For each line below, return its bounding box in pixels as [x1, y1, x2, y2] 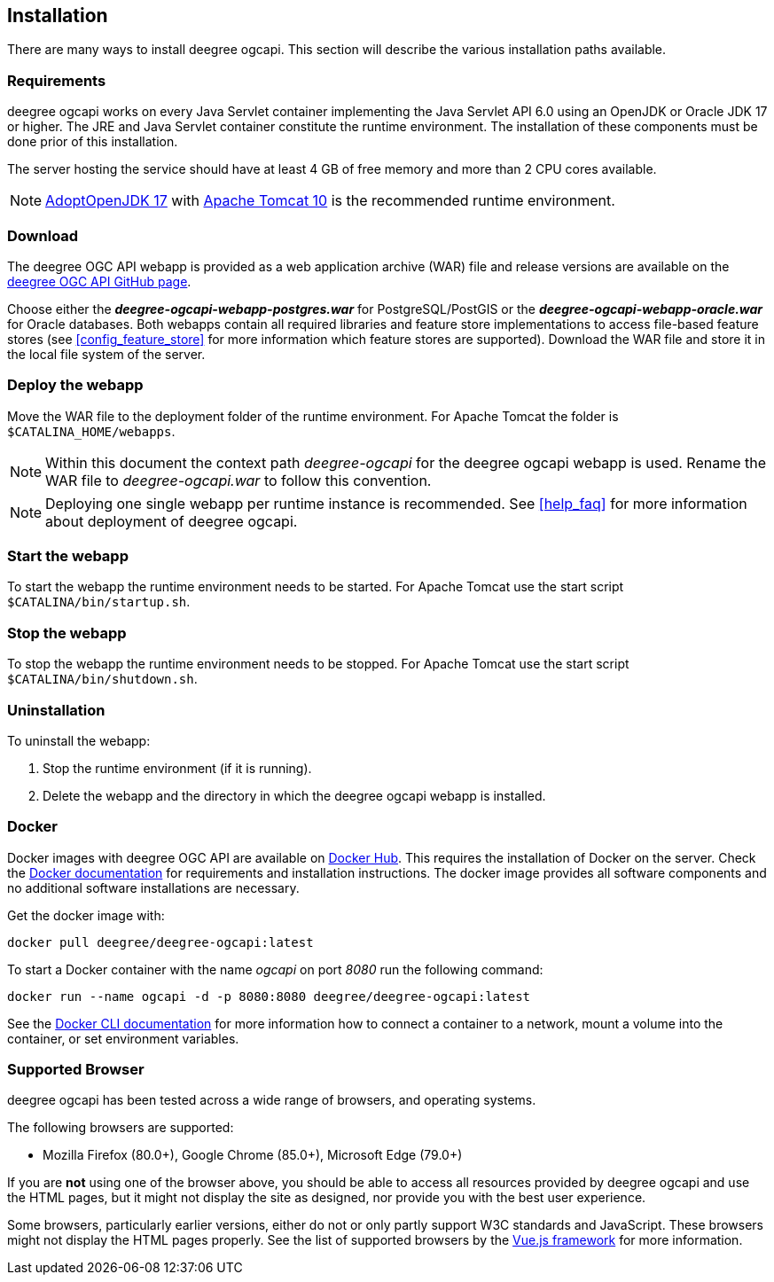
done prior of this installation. [7, 134, 178, 150]
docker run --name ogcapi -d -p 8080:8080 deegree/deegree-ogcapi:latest [7, 989, 531, 1004]
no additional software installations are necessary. [7, 879, 300, 895]
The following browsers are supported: [7, 1120, 234, 1136]
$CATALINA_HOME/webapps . [7, 423, 176, 439]
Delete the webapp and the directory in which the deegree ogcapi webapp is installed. [43, 787, 546, 803]
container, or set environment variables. [7, 1030, 239, 1046]
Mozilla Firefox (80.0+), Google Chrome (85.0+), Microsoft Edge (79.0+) [43, 1147, 463, 1163]
